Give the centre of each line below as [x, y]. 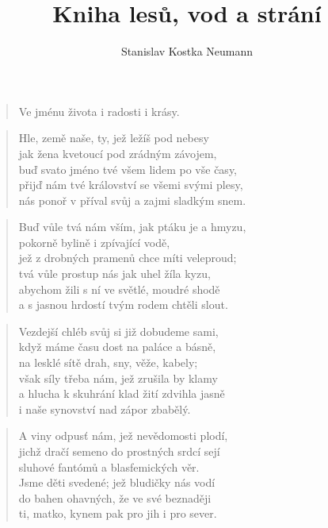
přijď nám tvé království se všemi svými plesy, [131, 185]
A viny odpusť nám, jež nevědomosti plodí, [123, 436]
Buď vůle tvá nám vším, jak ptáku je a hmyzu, [132, 227]
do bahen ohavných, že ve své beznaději [115, 497]
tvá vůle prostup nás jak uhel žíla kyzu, [114, 274]
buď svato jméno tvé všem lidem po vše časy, [128, 169]
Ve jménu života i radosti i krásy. [99, 111]
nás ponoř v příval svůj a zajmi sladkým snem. [132, 200]
